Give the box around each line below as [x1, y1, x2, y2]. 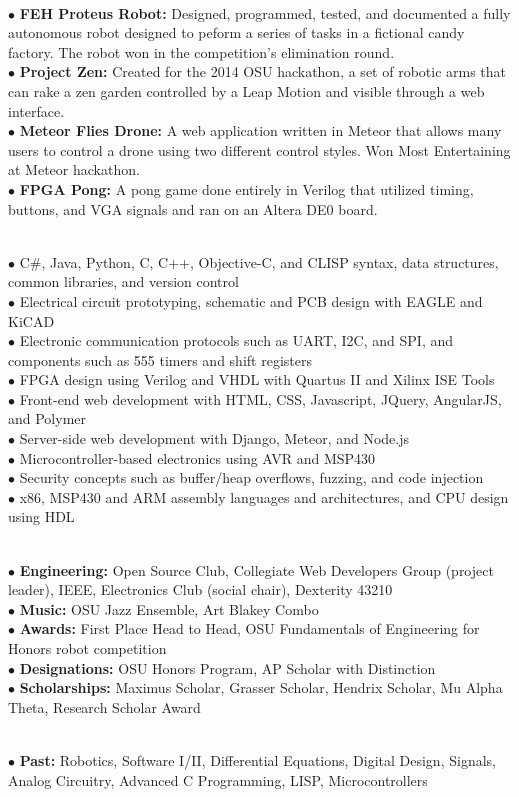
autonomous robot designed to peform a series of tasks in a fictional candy [8, 22, 465, 43]
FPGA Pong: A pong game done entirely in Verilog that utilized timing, [19, 178, 474, 199]
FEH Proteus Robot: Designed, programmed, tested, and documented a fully [19, 2, 511, 23]
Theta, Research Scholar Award [8, 696, 201, 717]
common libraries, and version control [8, 271, 239, 292]
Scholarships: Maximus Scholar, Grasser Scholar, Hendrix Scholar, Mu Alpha [19, 677, 503, 698]
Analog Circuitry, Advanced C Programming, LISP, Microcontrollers [8, 769, 428, 790]
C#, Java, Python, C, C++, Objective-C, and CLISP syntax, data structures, [19, 251, 499, 272]
